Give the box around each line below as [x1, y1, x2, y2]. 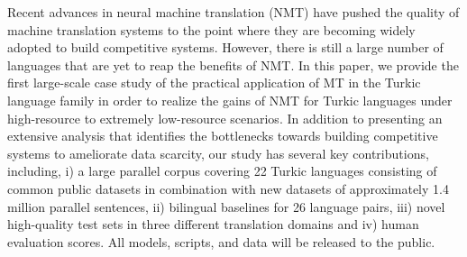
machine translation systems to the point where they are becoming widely [7, 20, 416, 39]
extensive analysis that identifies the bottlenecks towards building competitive [7, 126, 438, 145]
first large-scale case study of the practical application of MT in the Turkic [7, 73, 421, 92]
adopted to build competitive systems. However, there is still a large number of [7, 38, 444, 57]
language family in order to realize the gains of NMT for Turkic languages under [7, 90, 453, 109]
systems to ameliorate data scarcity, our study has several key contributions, [7, 143, 429, 162]
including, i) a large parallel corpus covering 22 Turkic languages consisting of [7, 161, 437, 180]
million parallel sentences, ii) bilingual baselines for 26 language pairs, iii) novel [7, 197, 445, 216]
